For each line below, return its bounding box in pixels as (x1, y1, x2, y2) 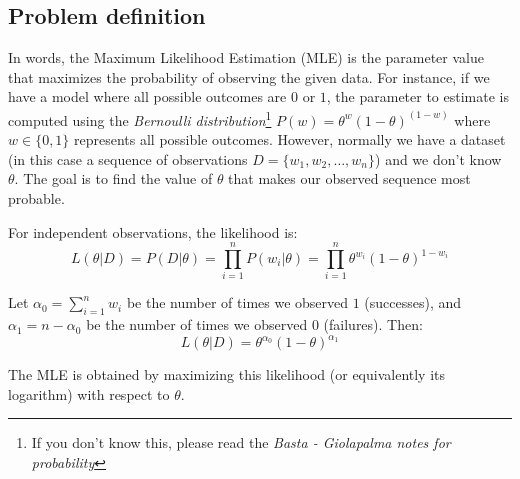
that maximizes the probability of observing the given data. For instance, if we (8, 66, 490, 87)
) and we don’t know (375, 148, 502, 169)
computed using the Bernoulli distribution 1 (8, 106, 272, 130)
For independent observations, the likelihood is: (8, 221, 298, 242)
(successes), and (364, 292, 462, 313)
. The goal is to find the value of (14, 168, 213, 189)
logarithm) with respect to (8, 383, 170, 404)
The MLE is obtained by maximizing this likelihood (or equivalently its (8, 364, 446, 385)
